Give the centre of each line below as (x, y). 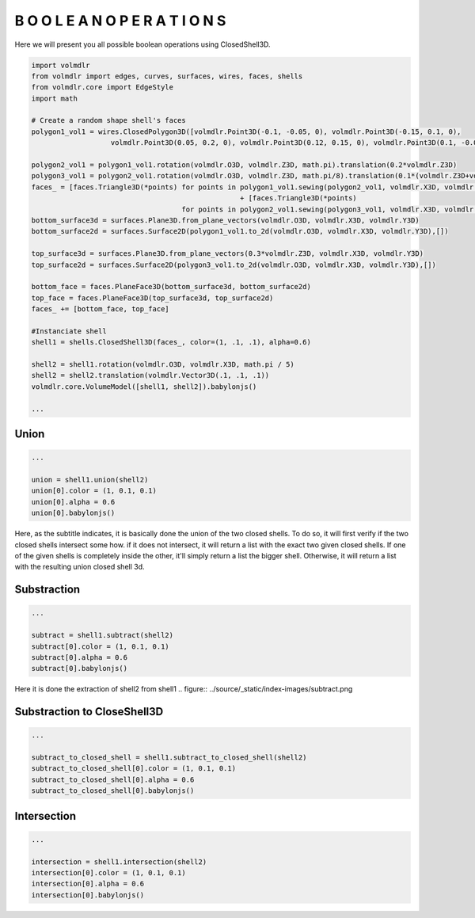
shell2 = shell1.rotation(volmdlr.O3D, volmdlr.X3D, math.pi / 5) (163, 365)
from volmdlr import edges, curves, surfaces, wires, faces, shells (167, 76)
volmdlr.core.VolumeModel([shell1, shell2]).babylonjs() (144, 387)
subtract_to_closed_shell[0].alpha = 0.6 (113, 779)
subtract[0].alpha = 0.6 (80, 657)
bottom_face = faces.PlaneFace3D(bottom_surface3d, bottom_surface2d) (171, 287)
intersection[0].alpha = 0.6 (88, 884)
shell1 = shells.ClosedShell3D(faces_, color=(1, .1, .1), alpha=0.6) (171, 342)
